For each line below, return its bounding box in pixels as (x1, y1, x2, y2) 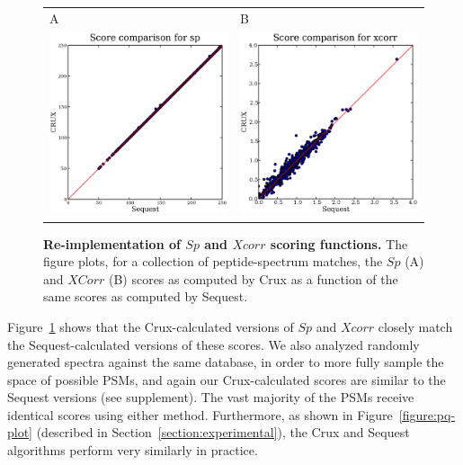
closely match (378, 317, 453, 335)
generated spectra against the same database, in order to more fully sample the (7, 353, 444, 371)
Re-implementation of (43, 234, 181, 253)
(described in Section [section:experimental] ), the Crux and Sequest (36, 423, 410, 442)
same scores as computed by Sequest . (43, 287, 248, 306)
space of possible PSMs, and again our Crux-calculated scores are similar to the (7, 370, 446, 389)
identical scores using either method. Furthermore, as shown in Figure (7, 405, 393, 424)
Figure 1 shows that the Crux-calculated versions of (7, 317, 294, 335)
